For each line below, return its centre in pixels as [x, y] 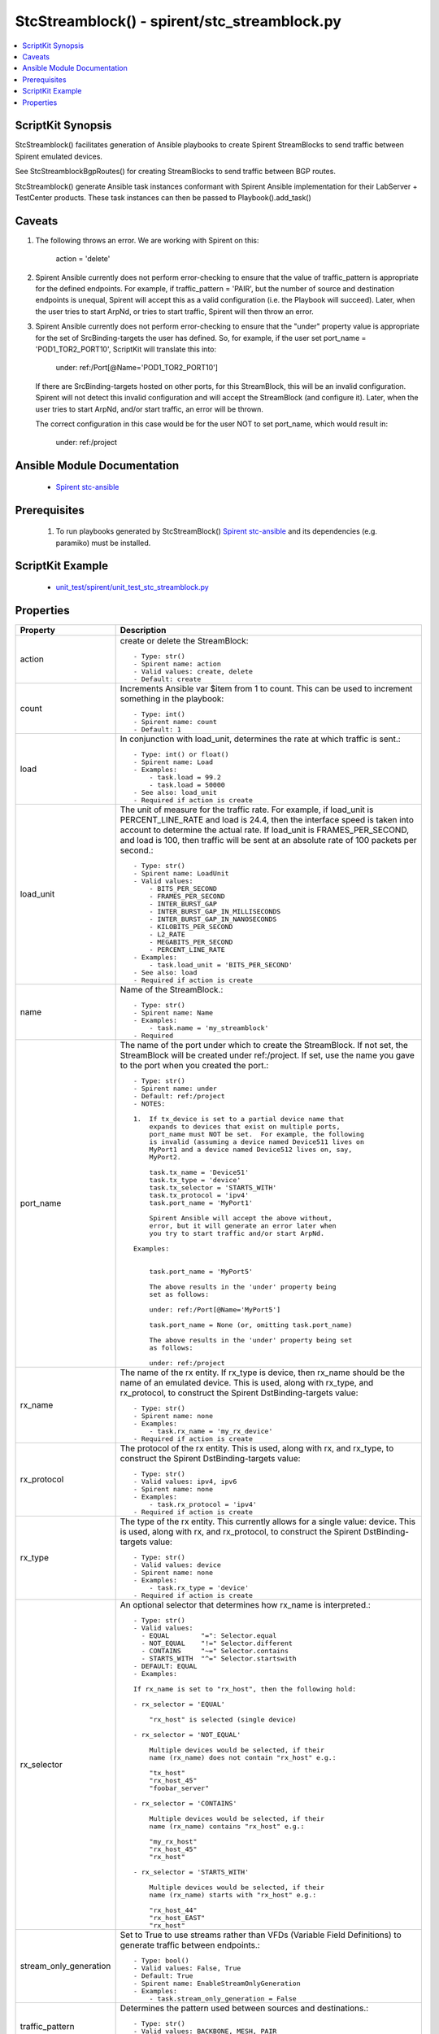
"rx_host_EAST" [177, 1917]
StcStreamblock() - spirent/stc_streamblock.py [178, 21]
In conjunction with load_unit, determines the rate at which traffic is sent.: [261, 739]
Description [143, 630]
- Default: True [163, 1976]
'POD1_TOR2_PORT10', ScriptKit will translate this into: [126, 349]
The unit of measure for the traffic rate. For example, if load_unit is [247, 810]
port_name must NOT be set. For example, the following [257, 1134]
